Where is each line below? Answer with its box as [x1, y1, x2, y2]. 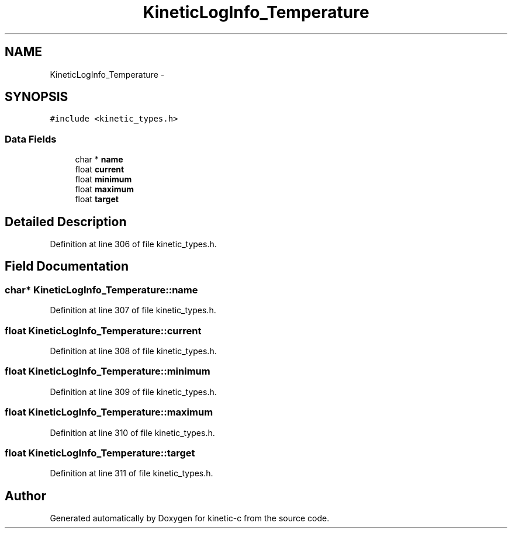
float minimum [75, 174, 132, 185]
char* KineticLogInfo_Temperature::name [5, 283, 198, 296]
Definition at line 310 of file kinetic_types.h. [50, 427, 215, 438]
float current [75, 164, 124, 175]
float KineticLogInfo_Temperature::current [5, 324, 202, 337]
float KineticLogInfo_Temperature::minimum [5, 365, 210, 378]
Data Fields [5, 133, 57, 145]
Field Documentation [5, 259, 129, 274]
